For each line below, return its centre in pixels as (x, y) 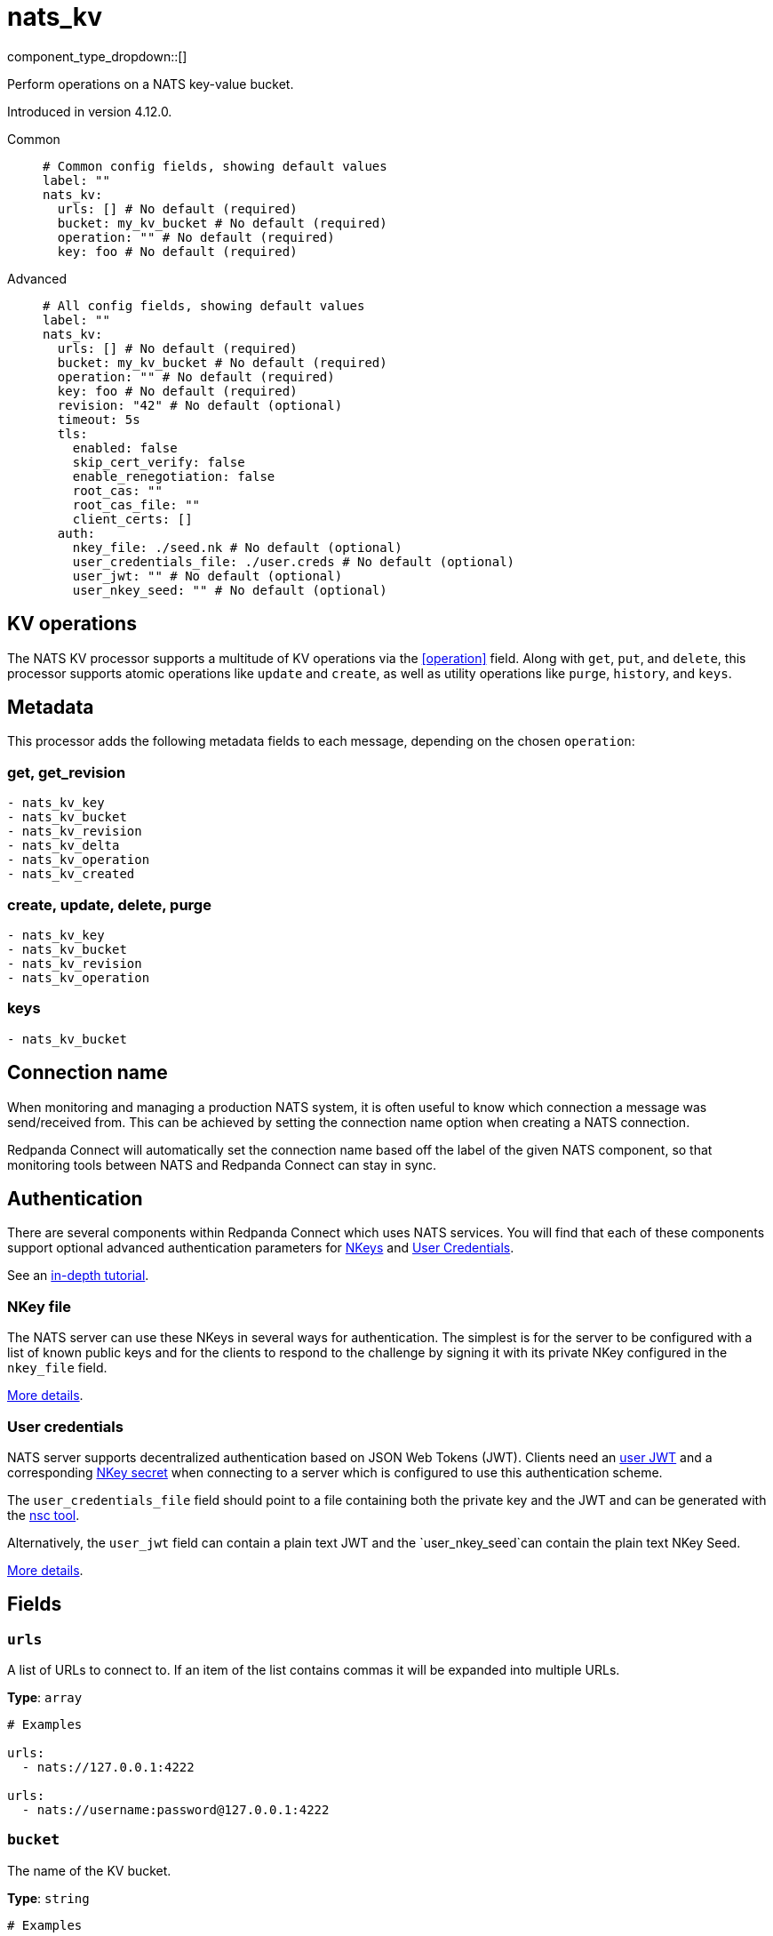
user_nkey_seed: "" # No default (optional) (230, 590)
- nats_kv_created (71, 874)
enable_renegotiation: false (174, 476)
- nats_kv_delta (64, 846)
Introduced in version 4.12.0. (90, 111)
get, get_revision (67, 772)
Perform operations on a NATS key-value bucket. (151, 84)
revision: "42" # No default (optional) (200, 405)
